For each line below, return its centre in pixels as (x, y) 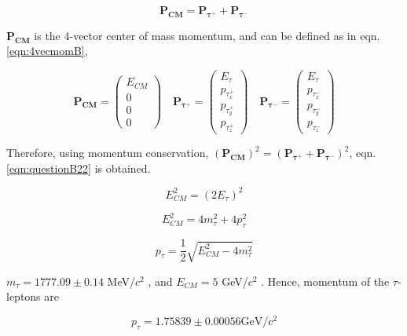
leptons (24, 296)
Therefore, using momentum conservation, (108, 153)
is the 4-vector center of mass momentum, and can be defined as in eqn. (207, 35)
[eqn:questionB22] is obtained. (79, 168)
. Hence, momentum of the (325, 281)
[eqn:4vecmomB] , (47, 51)
